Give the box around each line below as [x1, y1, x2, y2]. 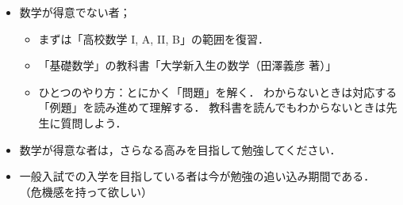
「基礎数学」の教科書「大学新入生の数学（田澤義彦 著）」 [38, 57, 337, 74]
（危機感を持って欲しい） [19, 183, 153, 199]
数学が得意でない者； [19, 4, 131, 20]
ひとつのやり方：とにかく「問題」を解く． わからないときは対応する [38, 83, 397, 100]
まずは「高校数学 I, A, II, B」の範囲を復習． [38, 30, 269, 47]
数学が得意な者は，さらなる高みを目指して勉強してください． [19, 141, 341, 158]
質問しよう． [60, 114, 127, 131]
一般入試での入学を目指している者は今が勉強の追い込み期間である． [19, 168, 375, 184]
